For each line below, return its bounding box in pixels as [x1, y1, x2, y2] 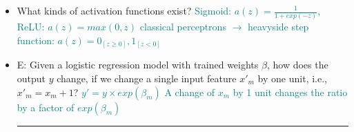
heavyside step [247, 19, 309, 34]
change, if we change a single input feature [57, 71, 237, 86]
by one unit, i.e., [257, 71, 327, 86]
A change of [164, 84, 215, 99]
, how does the [266, 57, 328, 72]
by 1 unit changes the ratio [233, 84, 348, 99]
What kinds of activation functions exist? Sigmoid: [17, 3, 232, 17]
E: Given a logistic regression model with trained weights [17, 57, 259, 72]
